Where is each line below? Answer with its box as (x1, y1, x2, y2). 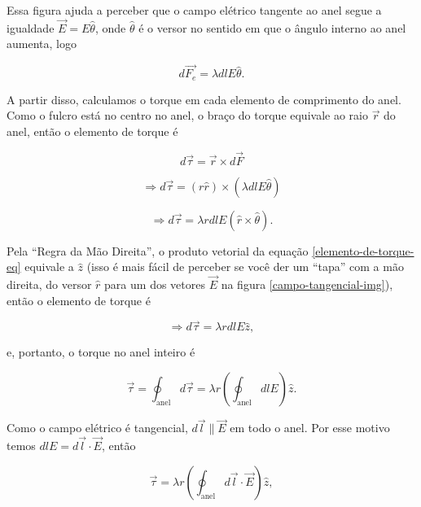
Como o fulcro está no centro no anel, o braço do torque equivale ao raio (7, 107, 368, 124)
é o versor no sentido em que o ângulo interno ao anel (138, 19, 406, 36)
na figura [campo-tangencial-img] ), (221, 276, 393, 293)
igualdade (7, 19, 55, 36)
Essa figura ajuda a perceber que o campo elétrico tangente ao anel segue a (7, 2, 382, 18)
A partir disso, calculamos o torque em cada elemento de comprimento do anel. (7, 90, 401, 107)
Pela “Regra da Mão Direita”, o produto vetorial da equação (7, 242, 309, 259)
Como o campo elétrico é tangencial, (7, 419, 188, 436)
